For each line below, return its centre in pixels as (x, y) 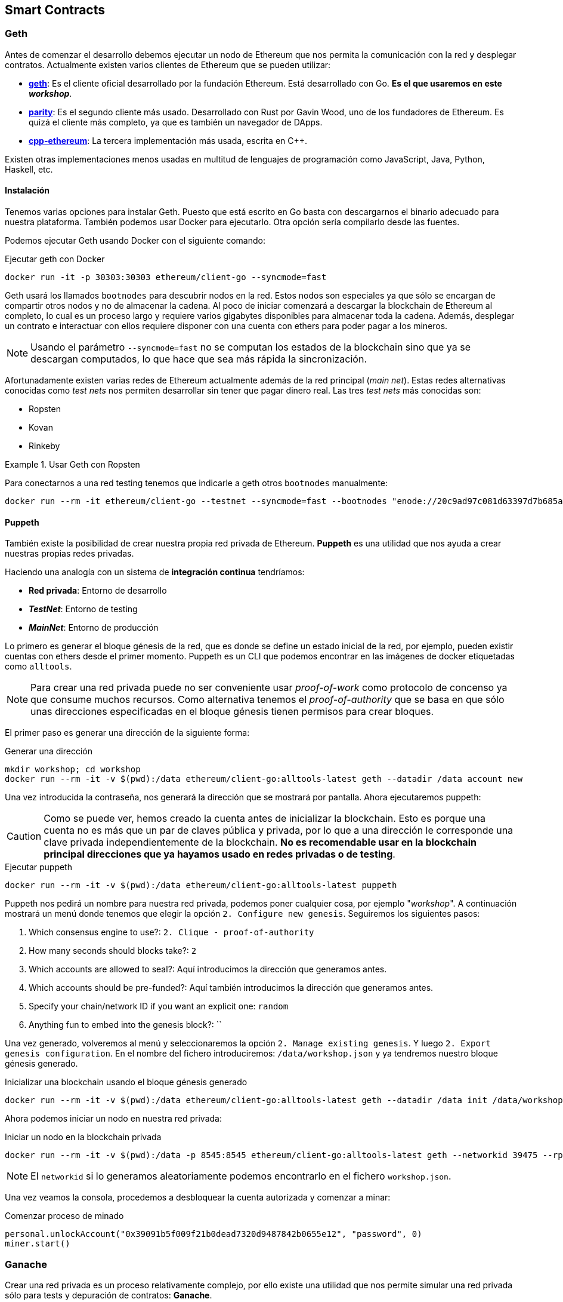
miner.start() (38, 1244)
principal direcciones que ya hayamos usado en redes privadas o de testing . (219, 854)
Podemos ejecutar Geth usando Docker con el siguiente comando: (135, 241)
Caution (24, 836)
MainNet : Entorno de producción (94, 628)
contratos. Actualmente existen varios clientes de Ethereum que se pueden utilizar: (168, 65)
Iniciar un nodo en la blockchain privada (83, 1137)
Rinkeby (44, 446)
